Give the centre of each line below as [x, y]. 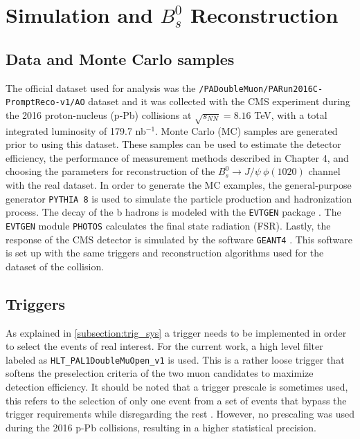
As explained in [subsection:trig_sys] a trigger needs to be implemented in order [176, 332]
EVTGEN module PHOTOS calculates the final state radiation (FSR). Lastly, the [168, 225]
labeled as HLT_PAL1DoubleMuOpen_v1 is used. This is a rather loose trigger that [175, 359]
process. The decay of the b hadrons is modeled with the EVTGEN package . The [173, 212]
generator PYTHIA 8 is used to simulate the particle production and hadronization [179, 198]
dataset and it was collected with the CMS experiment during [219, 101]
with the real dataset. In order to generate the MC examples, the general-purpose [179, 185]
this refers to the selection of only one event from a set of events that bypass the [176, 400]
